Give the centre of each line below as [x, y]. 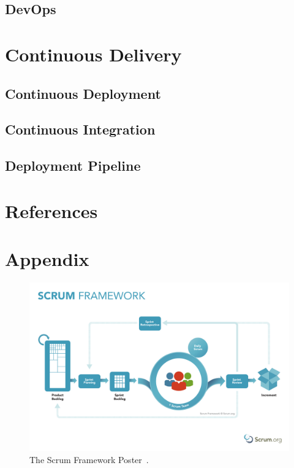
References [51, 210]
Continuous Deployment [83, 93]
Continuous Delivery [93, 54]
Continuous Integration [80, 129]
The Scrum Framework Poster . [89, 459]
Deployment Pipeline [73, 166]
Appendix [47, 259]
